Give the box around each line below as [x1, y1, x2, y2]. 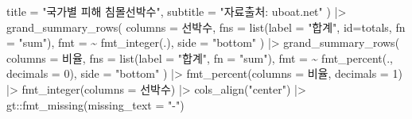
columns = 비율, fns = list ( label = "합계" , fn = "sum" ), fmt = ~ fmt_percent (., [6, 49, 393, 66]
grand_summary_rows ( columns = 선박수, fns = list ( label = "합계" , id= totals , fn [6, 18, 406, 35]
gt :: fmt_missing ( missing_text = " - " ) [6, 96, 185, 113]
